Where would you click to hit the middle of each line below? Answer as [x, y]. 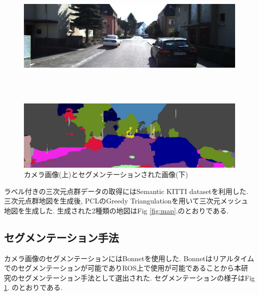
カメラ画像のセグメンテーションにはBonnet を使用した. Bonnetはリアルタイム [129, 258]
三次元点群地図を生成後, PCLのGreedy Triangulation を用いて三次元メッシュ [126, 201]
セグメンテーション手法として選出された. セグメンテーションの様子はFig [136, 277]
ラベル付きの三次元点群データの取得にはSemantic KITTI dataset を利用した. [126, 191]
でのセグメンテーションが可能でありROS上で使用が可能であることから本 [123, 268]
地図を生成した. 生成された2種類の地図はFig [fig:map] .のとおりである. [116, 210]
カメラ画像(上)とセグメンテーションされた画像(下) [106, 174]
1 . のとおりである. [33, 287]
